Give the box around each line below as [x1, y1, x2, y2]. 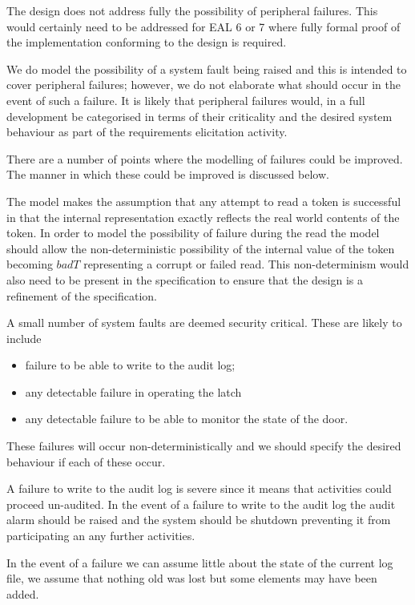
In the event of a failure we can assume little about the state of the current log [6, 554, 393, 571]
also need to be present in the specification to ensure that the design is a [6, 271, 364, 288]
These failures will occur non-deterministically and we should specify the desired [6, 438, 401, 454]
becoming [6, 256, 53, 272]
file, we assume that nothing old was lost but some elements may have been [6, 570, 377, 587]
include [6, 329, 42, 346]
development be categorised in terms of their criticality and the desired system [6, 107, 393, 124]
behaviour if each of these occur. [6, 453, 166, 470]
